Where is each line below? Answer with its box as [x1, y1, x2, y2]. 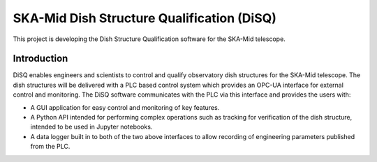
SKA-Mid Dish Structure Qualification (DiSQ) [13, 10, 277, 26]
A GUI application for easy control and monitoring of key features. [30, 103, 220, 111]
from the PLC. [30, 143, 71, 151]
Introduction [13, 53, 68, 65]
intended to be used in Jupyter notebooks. [30, 122, 153, 131]
